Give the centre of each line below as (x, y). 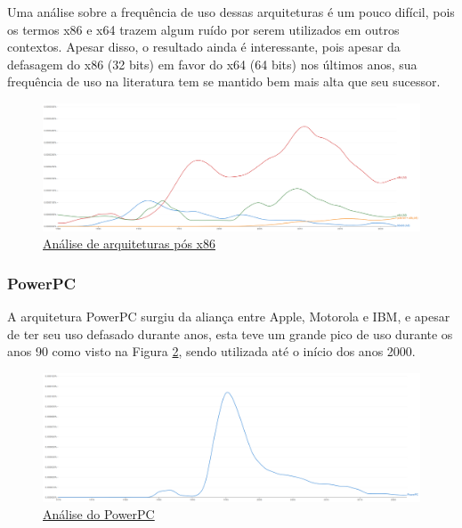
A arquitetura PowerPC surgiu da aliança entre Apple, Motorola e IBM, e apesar (229, 317)
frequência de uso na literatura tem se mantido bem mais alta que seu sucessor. (224, 81)
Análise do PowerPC (99, 514)
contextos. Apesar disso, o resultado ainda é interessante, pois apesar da (204, 47)
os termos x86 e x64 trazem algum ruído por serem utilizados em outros (203, 29)
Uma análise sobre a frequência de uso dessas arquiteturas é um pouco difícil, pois (231, 12)
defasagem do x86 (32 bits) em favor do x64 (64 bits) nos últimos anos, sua (212, 64)
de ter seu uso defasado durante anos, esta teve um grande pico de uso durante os (230, 333)
